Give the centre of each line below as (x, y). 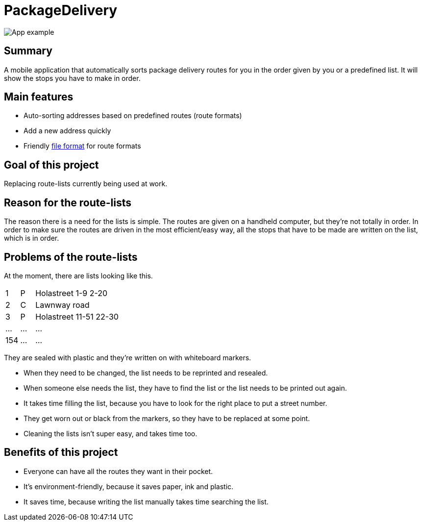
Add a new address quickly (67, 131)
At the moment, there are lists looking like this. (78, 275)
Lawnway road (62, 305)
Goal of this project (51, 165)
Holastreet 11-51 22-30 (77, 316)
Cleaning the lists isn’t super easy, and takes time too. (111, 433)
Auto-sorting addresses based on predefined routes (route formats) (133, 116)
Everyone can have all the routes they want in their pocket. (118, 471)
